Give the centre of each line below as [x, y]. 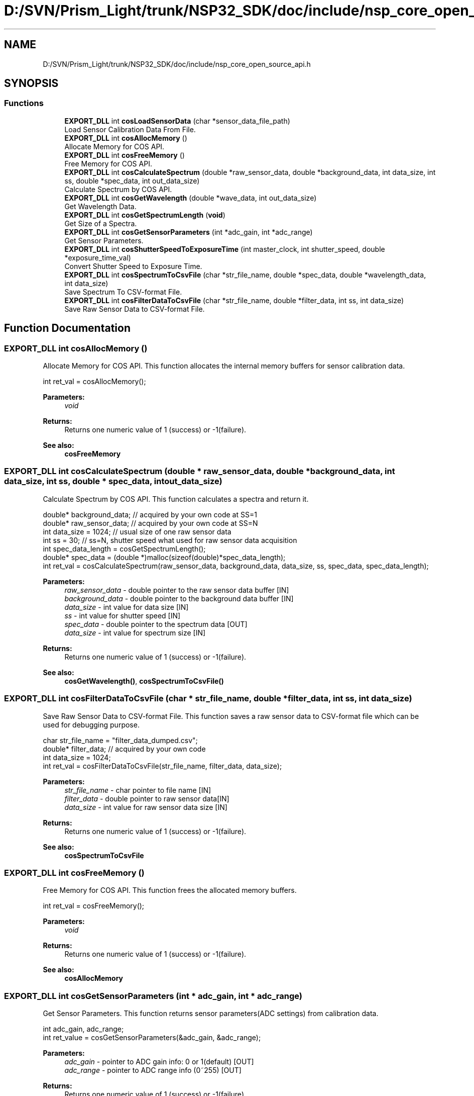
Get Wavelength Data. [100, 206]
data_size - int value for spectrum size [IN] [135, 632]
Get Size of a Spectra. [101, 223]
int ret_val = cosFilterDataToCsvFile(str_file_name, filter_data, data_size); [162, 766]
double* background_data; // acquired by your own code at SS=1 [150, 514]
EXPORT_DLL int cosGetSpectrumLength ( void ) [145, 215]
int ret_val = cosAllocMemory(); [94, 382]
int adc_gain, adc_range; [83, 1029]
